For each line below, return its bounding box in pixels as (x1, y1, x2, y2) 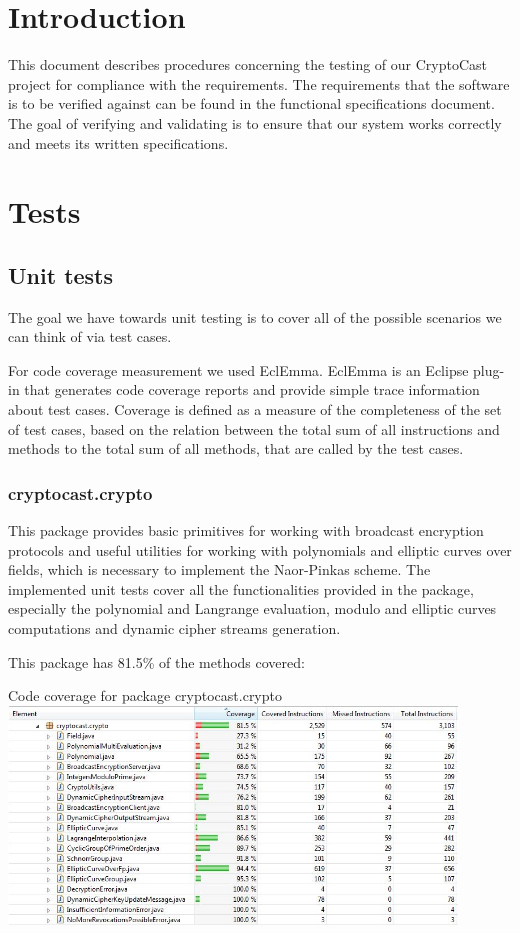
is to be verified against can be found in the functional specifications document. (8, 93, 495, 114)
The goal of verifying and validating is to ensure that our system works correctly (8, 112, 502, 133)
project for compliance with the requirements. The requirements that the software (8, 73, 510, 94)
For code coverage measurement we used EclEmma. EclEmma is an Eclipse (8, 359, 469, 380)
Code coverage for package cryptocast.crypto (8, 685, 282, 706)
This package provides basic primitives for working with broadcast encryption (8, 520, 484, 541)
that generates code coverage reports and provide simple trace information (24, 379, 480, 400)
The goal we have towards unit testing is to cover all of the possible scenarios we (8, 306, 502, 327)
